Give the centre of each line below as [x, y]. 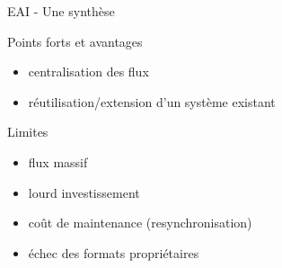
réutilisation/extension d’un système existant [152, 101]
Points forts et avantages [75, 41]
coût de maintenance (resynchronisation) [140, 223]
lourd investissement [84, 192]
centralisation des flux [88, 71]
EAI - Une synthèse [61, 11]
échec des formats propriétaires [114, 252]
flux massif [58, 161]
